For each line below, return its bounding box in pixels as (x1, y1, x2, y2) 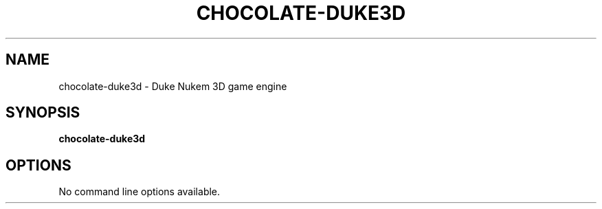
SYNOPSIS (5, 104, 80, 122)
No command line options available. (58, 186, 221, 198)
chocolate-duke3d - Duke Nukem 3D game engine (58, 80, 287, 92)
